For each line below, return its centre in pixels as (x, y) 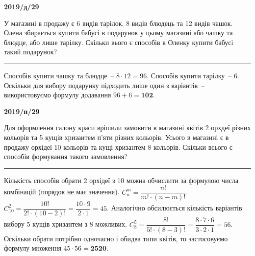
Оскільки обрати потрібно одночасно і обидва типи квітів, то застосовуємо (116, 238)
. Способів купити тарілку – (189, 75)
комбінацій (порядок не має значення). (62, 192)
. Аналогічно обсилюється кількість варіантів (175, 208)
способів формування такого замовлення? (66, 156)
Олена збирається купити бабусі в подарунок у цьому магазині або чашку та (118, 33)
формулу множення (33, 248)
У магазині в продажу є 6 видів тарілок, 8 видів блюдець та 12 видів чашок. (118, 23)
